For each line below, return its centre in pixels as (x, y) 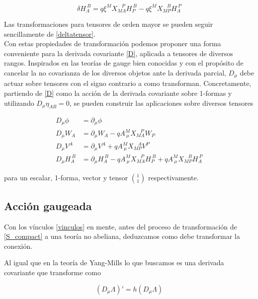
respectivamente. (173, 178)
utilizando (19, 103)
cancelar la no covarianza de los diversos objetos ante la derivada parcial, (115, 72)
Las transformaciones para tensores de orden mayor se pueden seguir (109, 24)
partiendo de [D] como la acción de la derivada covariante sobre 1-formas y (118, 93)
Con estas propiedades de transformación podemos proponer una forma (113, 43)
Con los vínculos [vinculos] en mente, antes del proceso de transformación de (121, 226)
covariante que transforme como (53, 272)
